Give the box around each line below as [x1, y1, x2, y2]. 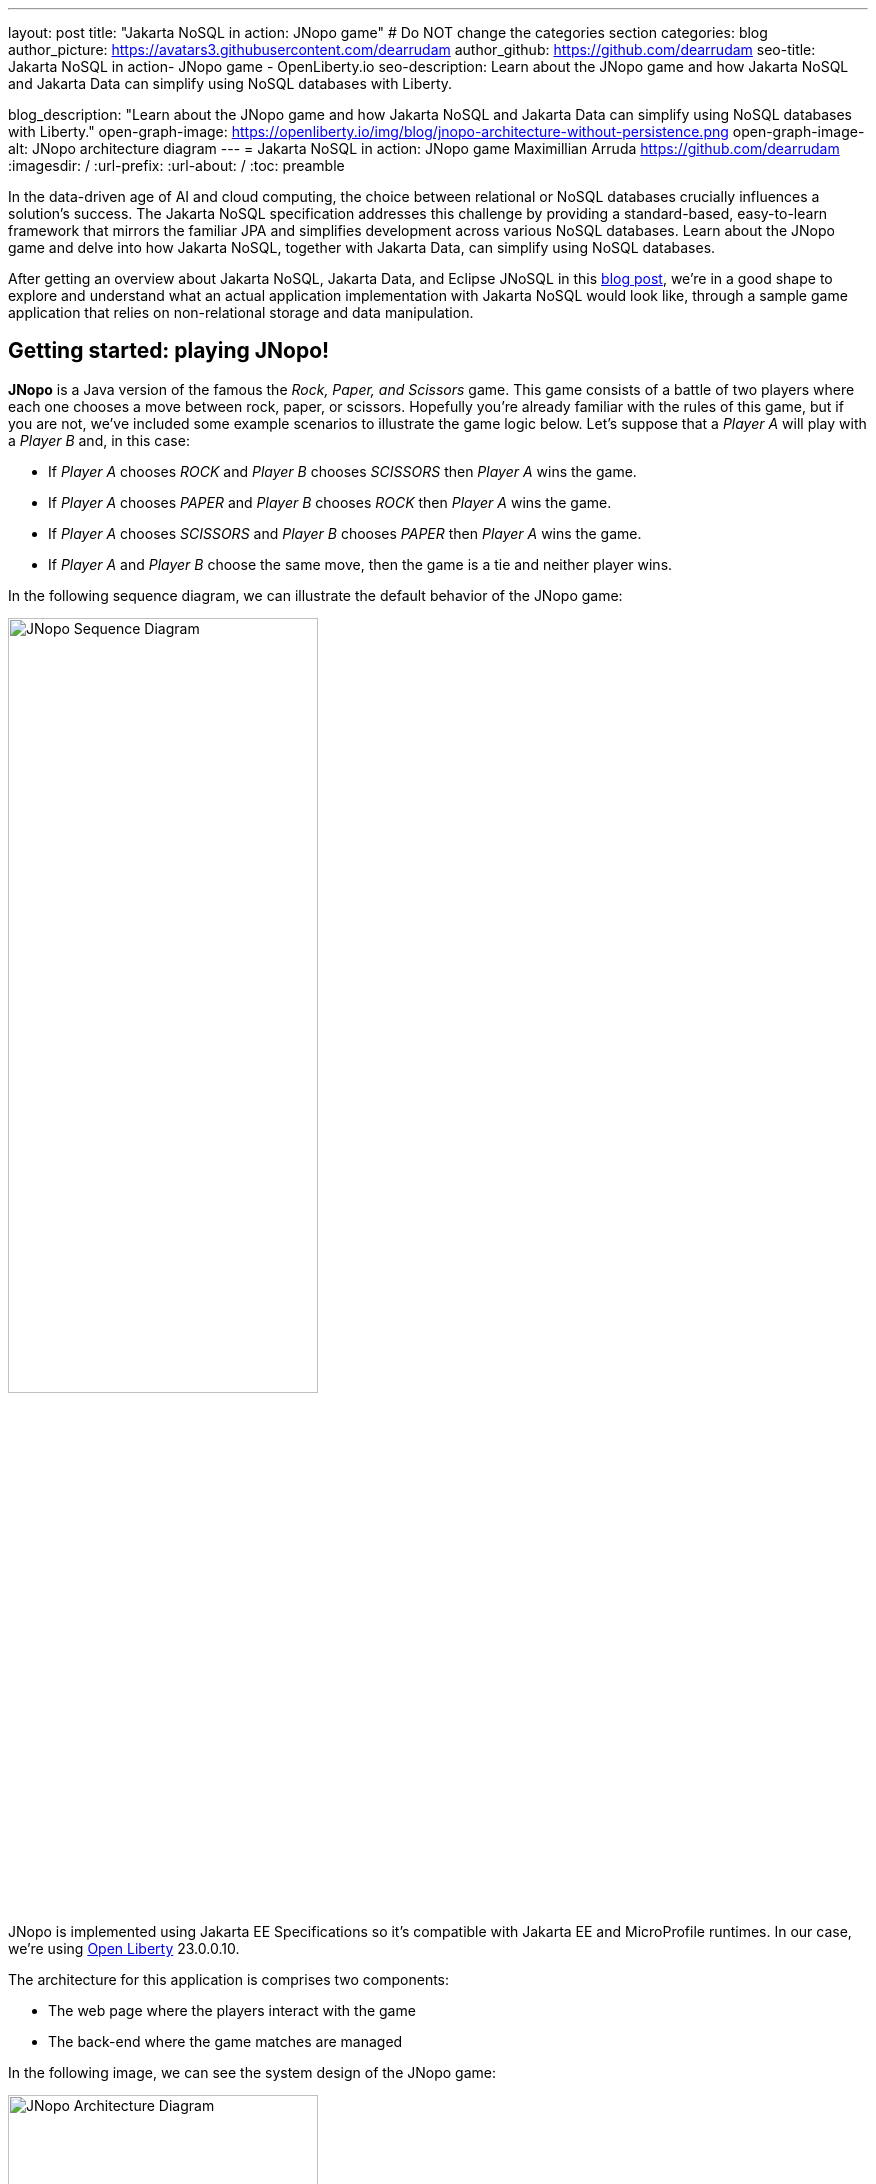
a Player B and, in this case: [8, 431, 190, 449]
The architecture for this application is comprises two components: [8, 1971, 450, 1989]
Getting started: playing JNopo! [8, 338, 330, 364]
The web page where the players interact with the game [48, 2002, 416, 2020]
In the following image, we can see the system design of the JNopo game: [8, 2064, 496, 2082]
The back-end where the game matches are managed [48, 2033, 403, 2051]
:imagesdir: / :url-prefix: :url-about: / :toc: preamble [8, 157, 345, 174]
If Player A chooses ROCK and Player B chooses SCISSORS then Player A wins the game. [48, 462, 637, 480]
